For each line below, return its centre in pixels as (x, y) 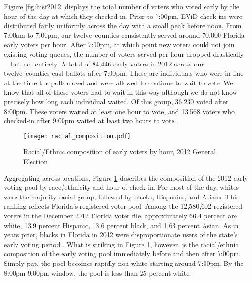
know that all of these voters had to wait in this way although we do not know (121, 92)
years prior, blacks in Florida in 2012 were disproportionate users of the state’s (121, 235)
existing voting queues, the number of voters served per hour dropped (107, 54)
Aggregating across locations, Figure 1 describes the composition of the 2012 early (126, 177)
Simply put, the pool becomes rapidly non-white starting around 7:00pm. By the (124, 263)
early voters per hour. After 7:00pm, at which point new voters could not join (119, 44)
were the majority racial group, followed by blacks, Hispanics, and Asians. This (121, 196)
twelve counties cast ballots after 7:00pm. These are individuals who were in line (124, 73)
